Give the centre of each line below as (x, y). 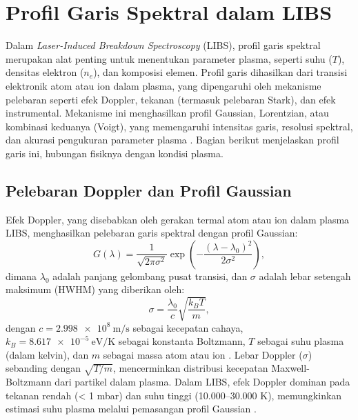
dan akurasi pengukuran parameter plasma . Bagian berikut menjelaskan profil (172, 140)
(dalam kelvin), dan (47, 354)
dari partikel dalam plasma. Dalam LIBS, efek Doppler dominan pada (202, 382)
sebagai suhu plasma (301, 341)
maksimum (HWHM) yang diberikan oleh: (95, 289)
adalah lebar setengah (305, 276)
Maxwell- (290, 368)
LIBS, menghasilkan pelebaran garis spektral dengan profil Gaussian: (152, 233)
